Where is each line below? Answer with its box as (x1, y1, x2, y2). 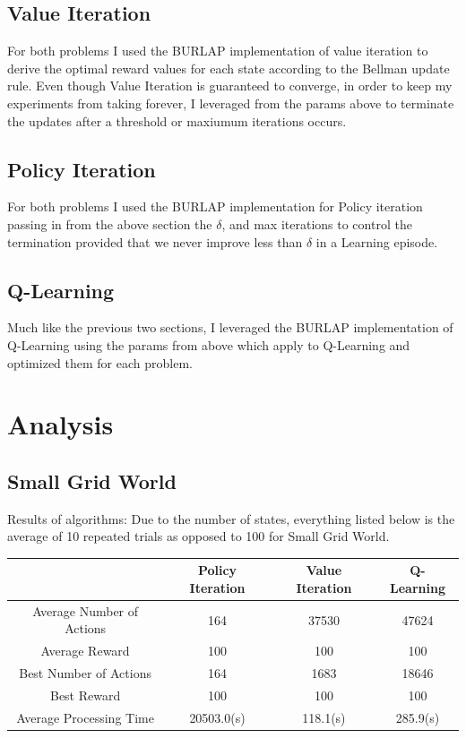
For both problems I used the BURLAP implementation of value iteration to (7, 41, 428, 60)
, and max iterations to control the (221, 214, 412, 233)
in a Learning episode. (315, 232, 438, 251)
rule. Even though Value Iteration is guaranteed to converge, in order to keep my (7, 76, 453, 95)
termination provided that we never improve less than (7, 232, 303, 251)
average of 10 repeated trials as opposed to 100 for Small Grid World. (7, 527, 390, 545)
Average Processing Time (16, 708, 154, 726)
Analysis (7, 406, 114, 442)
